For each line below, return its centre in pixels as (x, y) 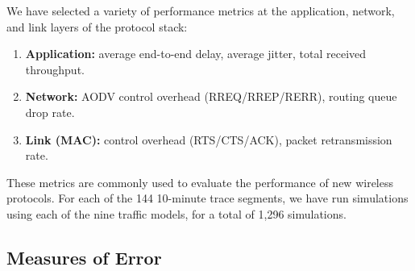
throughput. (55, 69)
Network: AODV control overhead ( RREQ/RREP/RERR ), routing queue (211, 96)
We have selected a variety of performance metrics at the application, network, (201, 10)
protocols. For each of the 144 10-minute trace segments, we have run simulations (207, 198)
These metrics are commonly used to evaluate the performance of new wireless (200, 182)
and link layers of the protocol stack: (97, 26)
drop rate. (50, 112)
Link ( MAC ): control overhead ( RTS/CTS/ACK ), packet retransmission (209, 139)
